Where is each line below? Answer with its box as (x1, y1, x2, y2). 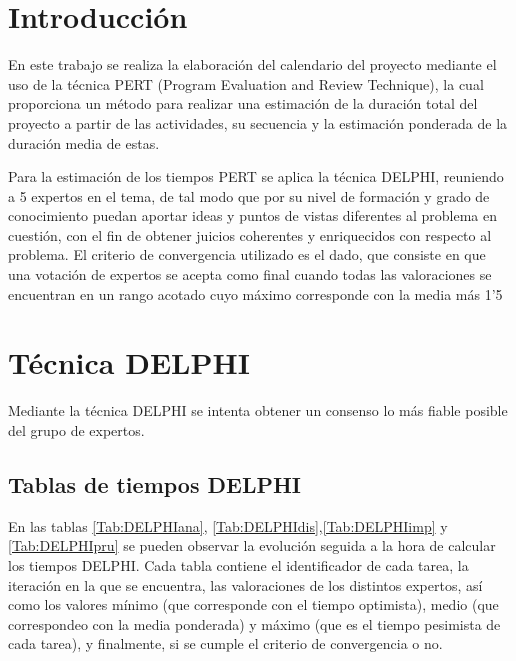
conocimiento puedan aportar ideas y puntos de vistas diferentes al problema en (8, 205, 497, 226)
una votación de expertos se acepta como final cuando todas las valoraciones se (8, 264, 492, 285)
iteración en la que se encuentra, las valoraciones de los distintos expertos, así (8, 574, 483, 595)
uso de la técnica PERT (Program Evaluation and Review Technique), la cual (8, 73, 484, 94)
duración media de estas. (8, 132, 160, 153)
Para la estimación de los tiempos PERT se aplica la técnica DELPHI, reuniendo (8, 166, 504, 187)
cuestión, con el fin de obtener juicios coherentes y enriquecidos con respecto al (8, 224, 492, 245)
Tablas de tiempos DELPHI (8, 468, 301, 499)
